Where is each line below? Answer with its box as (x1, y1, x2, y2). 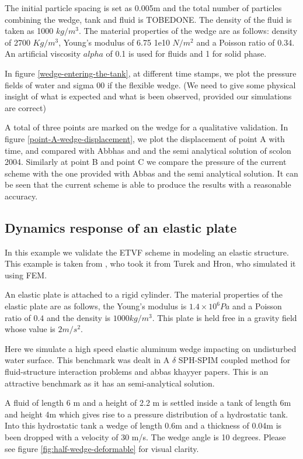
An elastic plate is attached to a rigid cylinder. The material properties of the (5, 288, 283, 301)
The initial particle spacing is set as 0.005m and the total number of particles (5, 2, 282, 13)
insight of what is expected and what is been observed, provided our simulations (5, 90, 292, 102)
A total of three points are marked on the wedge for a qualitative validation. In (5, 121, 288, 133)
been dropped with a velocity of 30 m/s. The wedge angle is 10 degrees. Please (5, 431, 286, 443)
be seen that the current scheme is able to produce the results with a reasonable (5, 178, 291, 191)
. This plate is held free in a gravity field (152, 311, 297, 323)
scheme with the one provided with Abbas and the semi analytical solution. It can (5, 167, 298, 179)
